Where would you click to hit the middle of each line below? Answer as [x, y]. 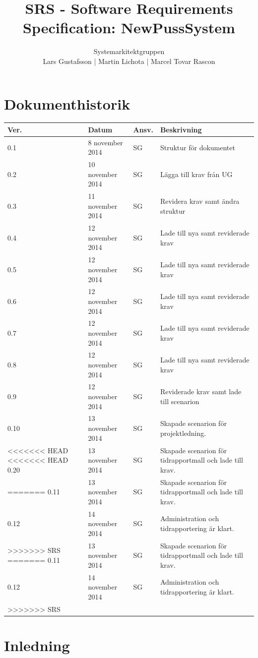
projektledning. [183, 433]
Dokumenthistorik [67, 103]
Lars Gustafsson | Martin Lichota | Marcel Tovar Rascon [129, 61]
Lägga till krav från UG [196, 174]
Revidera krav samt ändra [200, 201]
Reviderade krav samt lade [201, 391]
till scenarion [180, 401]
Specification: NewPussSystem [129, 28]
